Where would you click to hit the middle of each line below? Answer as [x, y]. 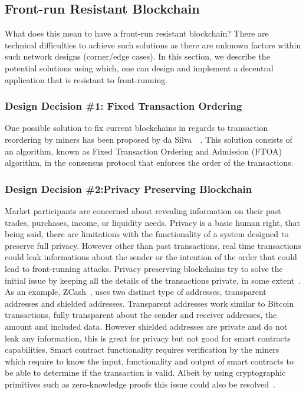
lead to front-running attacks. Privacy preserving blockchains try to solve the [144, 268]
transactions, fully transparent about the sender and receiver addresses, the [141, 315]
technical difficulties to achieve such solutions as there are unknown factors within [153, 45]
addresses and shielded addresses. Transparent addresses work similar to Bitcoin [149, 303]
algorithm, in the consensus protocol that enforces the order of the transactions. [149, 162]
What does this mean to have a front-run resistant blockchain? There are [137, 33]
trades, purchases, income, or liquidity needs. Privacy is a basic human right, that [152, 222]
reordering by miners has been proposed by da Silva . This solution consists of [149, 139]
